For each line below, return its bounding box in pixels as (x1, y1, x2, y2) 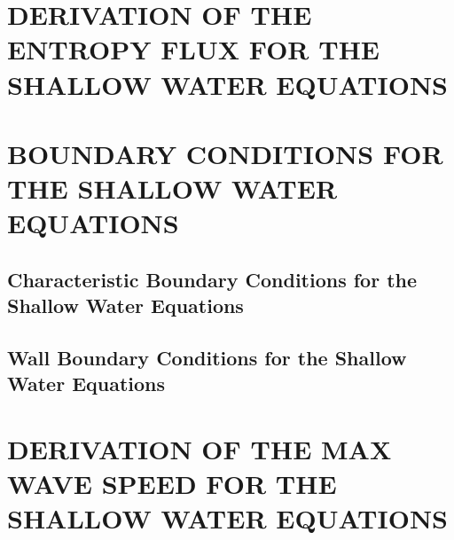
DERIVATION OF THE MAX (7, 431, 392, 467)
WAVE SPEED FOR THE (7, 466, 337, 502)
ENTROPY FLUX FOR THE (7, 31, 380, 67)
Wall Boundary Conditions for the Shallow (7, 344, 407, 372)
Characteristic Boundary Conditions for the (7, 265, 418, 293)
